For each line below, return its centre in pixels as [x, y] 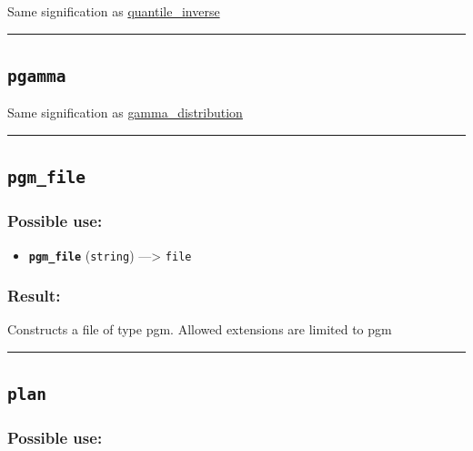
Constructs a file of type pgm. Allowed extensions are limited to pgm [200, 329]
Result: [34, 296]
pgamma [37, 76]
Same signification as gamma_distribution [125, 113]
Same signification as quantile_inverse [114, 11]
